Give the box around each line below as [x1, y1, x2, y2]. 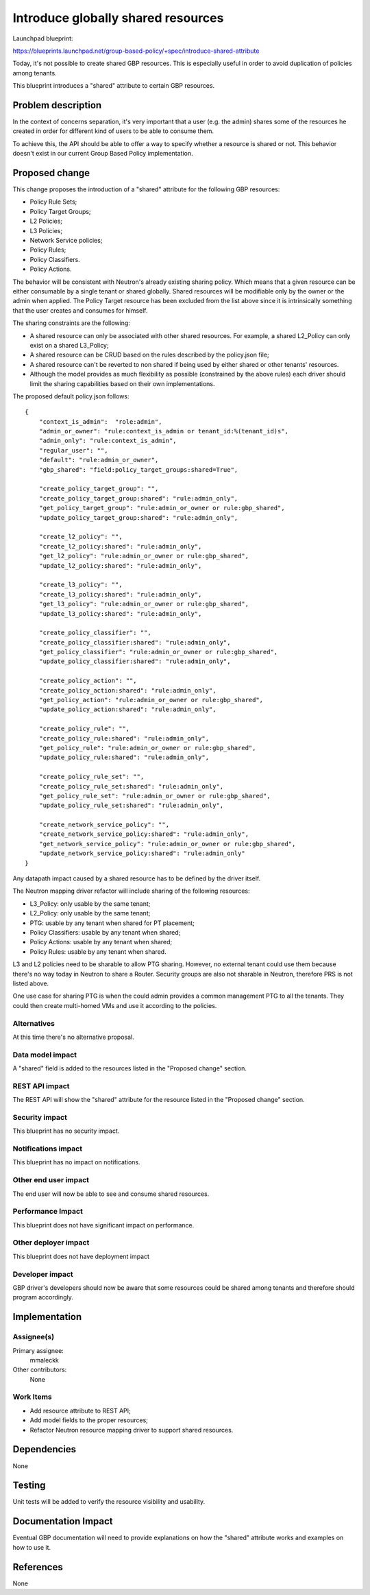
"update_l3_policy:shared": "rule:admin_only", [38, 610, 202, 617]
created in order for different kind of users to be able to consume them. [12, 127, 214, 135]
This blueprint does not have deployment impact [12, 1252, 150, 1260]
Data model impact [12, 1050, 77, 1059]
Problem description [12, 99, 102, 111]
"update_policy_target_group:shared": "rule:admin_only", [38, 514, 238, 521]
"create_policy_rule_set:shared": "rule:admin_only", [38, 782, 224, 790]
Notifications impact [12, 1144, 82, 1153]
